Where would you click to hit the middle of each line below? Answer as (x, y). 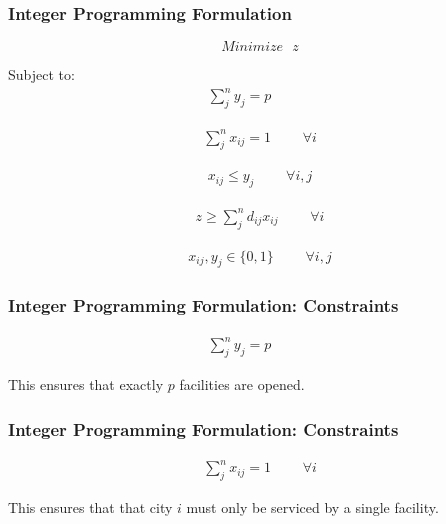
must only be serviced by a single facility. (312, 507)
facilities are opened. (242, 384)
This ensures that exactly (86, 384)
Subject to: (41, 74)
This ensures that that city (90, 507)
